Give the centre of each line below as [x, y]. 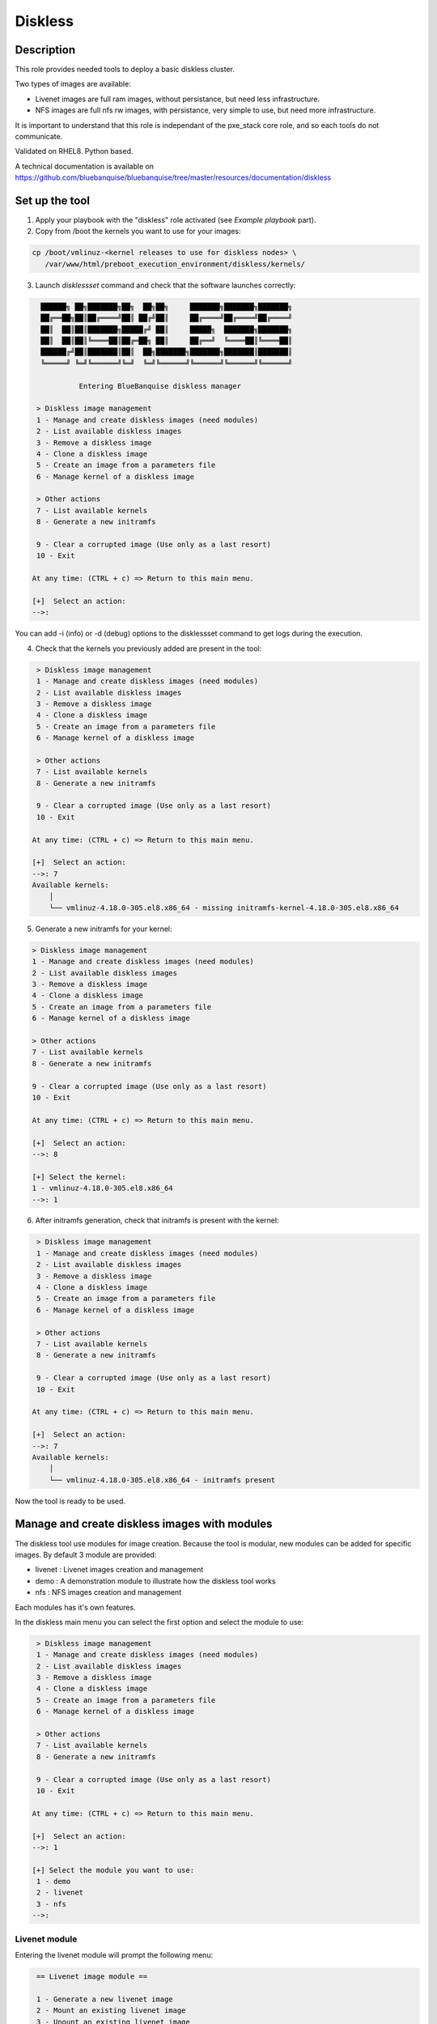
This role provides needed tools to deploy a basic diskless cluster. [125, 70]
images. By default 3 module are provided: [86, 1554]
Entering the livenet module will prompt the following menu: [114, 1955]
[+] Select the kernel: [79, 1177]
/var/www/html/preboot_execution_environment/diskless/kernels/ [175, 264]
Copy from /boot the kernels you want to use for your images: [138, 232]
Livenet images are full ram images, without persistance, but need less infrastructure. [178, 99]
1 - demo [54, 1882]
